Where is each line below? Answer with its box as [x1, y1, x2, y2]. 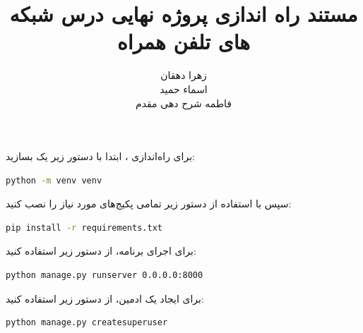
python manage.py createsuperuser [6, 317, 168, 328]
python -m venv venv [6, 175, 102, 186]
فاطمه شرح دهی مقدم [135, 95, 232, 110]
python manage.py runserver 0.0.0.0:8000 [6, 270, 203, 281]
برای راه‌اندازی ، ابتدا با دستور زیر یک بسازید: [6, 149, 195, 164]
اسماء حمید [160, 81, 208, 96]
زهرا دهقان [160, 68, 207, 83]
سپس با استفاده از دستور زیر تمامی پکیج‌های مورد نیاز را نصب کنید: [6, 196, 292, 211]
